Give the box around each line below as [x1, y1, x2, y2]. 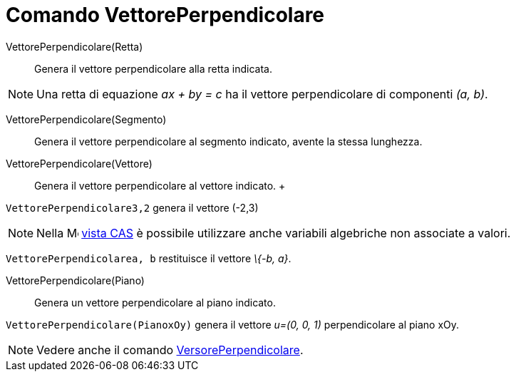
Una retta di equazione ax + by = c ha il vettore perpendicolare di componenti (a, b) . [36, 86, 488, 101]
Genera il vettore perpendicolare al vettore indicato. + [34, 179, 286, 192]
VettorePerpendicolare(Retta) [6, 40, 143, 53]
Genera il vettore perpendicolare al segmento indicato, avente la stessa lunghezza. [34, 135, 423, 148]
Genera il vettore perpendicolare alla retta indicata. [34, 62, 272, 75]
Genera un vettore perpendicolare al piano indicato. [34, 296, 276, 309]
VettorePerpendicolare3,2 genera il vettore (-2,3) [6, 201, 259, 214]
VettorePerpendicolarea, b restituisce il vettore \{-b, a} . [6, 252, 291, 264]
